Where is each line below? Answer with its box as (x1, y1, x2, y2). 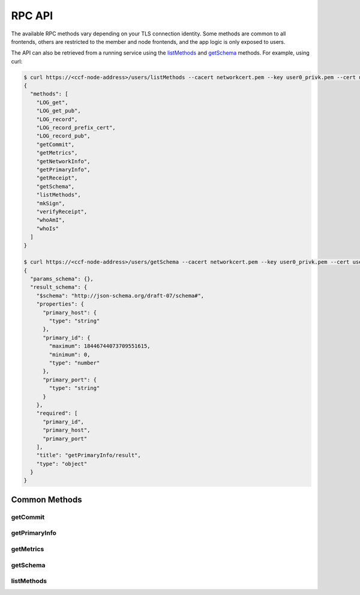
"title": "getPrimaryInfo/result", (36, 452, 141, 459)
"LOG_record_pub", (36, 133, 91, 139)
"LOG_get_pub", (36, 107, 81, 114)
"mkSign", (36, 200, 65, 207)
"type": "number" (49, 359, 100, 366)
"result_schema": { (30, 284, 88, 291)
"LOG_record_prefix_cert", (36, 124, 116, 131)
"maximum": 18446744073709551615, (49, 343, 151, 349)
